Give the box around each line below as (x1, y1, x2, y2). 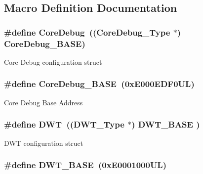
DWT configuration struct (4, 137, 83, 148)
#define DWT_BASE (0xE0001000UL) (4, 159, 167, 171)
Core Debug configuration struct (4, 56, 102, 67)
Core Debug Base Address (4, 97, 83, 107)
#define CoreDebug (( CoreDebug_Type (4, 26, 170, 38)
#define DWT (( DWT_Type (4, 118, 124, 130)
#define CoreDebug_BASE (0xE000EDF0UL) (4, 78, 195, 90)
